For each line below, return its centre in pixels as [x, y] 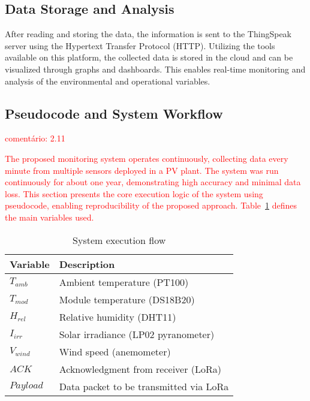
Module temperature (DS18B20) [127, 299]
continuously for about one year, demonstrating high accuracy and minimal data [153, 182]
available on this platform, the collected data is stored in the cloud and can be [149, 57]
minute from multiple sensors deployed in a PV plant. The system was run [142, 170]
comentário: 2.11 [35, 138]
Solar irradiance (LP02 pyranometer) [137, 334]
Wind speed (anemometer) [115, 351]
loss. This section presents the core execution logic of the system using [134, 193]
